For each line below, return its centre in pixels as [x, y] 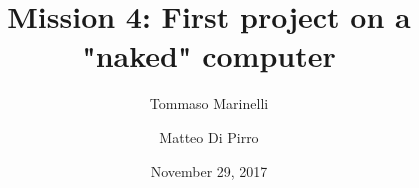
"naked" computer [209, 55]
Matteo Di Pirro [209, 136]
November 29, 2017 [209, 170]
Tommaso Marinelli [209, 103]
